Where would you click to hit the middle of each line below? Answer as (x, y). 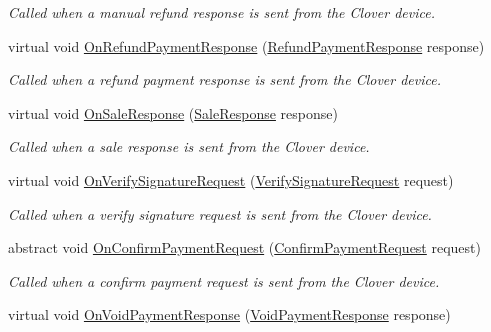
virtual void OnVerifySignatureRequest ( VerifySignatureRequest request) (231, 179)
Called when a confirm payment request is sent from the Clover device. (224, 280)
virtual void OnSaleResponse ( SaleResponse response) (173, 112)
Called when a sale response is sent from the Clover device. (189, 146)
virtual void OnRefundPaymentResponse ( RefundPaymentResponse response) (246, 45)
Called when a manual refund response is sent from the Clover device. (221, 12)
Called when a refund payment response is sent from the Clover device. (225, 79)
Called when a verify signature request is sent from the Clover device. (220, 213)
